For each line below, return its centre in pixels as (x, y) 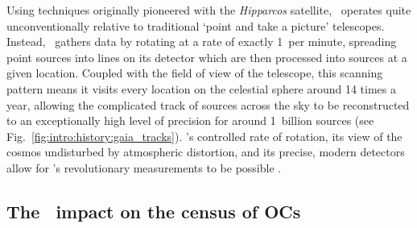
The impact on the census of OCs (154, 211)
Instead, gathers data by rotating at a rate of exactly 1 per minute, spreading (202, 41)
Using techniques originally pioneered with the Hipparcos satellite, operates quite (209, 10)
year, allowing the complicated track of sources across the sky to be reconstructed (208, 104)
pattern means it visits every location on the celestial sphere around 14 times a (201, 88)
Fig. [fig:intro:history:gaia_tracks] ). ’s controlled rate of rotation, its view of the (204, 136)
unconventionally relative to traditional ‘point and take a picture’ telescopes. (196, 25)
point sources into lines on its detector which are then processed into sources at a (207, 57)
